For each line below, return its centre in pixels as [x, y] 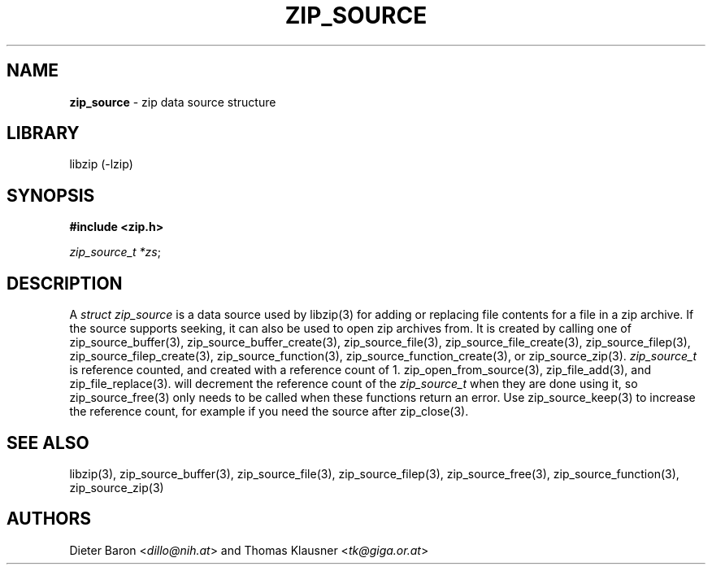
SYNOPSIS [51, 195]
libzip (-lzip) [101, 164]
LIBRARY [43, 133]
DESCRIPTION [65, 283]
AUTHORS [49, 519]
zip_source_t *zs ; [115, 252]
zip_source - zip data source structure [173, 102]
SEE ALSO [48, 442]
